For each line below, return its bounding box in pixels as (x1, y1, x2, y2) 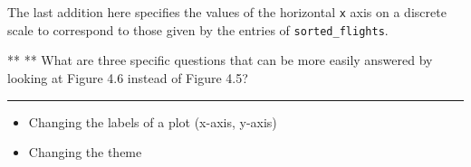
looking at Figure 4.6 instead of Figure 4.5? (7, 68, 248, 87)
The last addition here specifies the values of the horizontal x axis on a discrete (7, 3, 447, 21)
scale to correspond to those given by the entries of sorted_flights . (7, 20, 389, 39)
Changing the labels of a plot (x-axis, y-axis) (28, 112, 277, 131)
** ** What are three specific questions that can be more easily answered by (7, 51, 433, 70)
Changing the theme (28, 143, 142, 162)
